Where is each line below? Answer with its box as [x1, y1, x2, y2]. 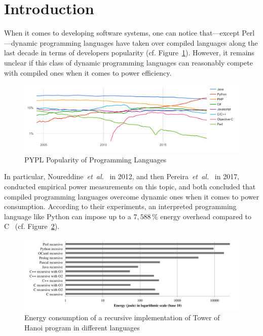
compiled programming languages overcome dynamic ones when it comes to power [4, 191, 259, 201]
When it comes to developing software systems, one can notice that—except [4, 27, 240, 38]
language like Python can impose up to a [4, 211, 131, 221]
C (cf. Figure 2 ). [4, 221, 60, 231]
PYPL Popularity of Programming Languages [24, 154, 167, 164]
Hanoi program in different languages [24, 322, 140, 332]
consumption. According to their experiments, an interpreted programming [4, 201, 237, 212]
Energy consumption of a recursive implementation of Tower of [24, 312, 220, 323]
